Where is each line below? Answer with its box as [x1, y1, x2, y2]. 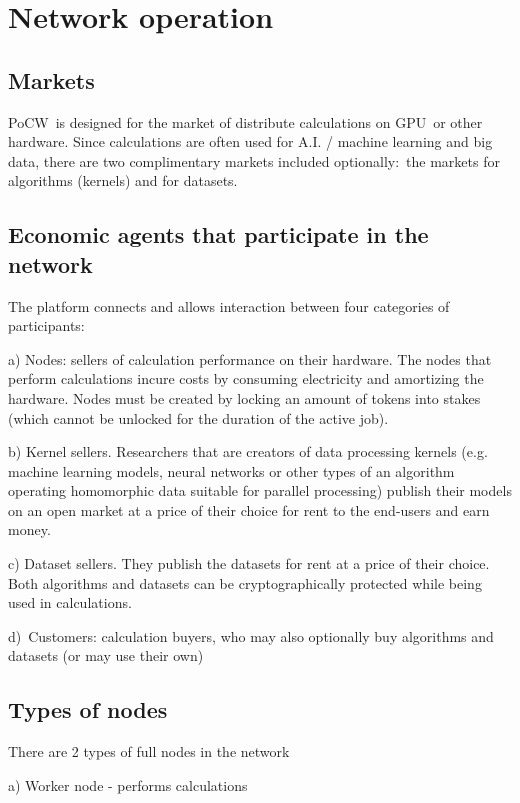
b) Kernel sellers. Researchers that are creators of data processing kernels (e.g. [8, 441, 488, 462]
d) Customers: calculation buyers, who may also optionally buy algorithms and [8, 625, 494, 646]
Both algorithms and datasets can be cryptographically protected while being [8, 572, 482, 593]
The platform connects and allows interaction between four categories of [8, 295, 450, 316]
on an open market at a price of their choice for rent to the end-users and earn [8, 499, 490, 520]
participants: [8, 315, 85, 336]
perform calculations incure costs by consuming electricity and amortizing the [8, 368, 484, 389]
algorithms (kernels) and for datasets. [8, 170, 238, 191]
